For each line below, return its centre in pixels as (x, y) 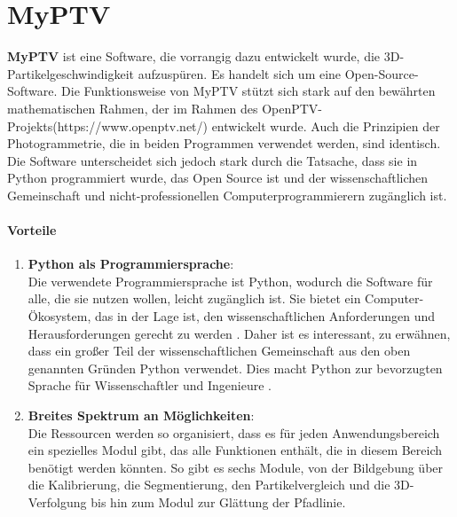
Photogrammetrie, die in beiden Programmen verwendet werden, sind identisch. (224, 143)
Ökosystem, (59, 316)
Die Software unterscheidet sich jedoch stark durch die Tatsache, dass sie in (213, 160)
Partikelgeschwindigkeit (71, 73)
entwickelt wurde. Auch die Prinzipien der (326, 125)
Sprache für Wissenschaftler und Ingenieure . (150, 385)
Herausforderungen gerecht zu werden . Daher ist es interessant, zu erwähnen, (239, 333)
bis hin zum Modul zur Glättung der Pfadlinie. (218, 501)
